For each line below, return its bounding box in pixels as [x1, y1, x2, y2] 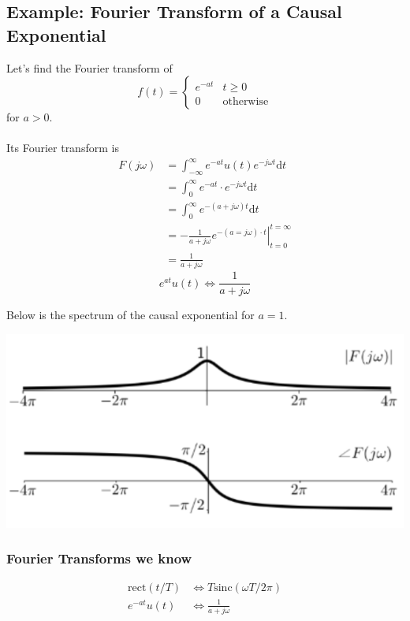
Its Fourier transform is [6, 139, 119, 156]
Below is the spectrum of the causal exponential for [6, 307, 255, 323]
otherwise [222, 95, 269, 107]
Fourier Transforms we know [6, 548, 192, 568]
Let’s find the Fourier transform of [6, 59, 173, 76]
